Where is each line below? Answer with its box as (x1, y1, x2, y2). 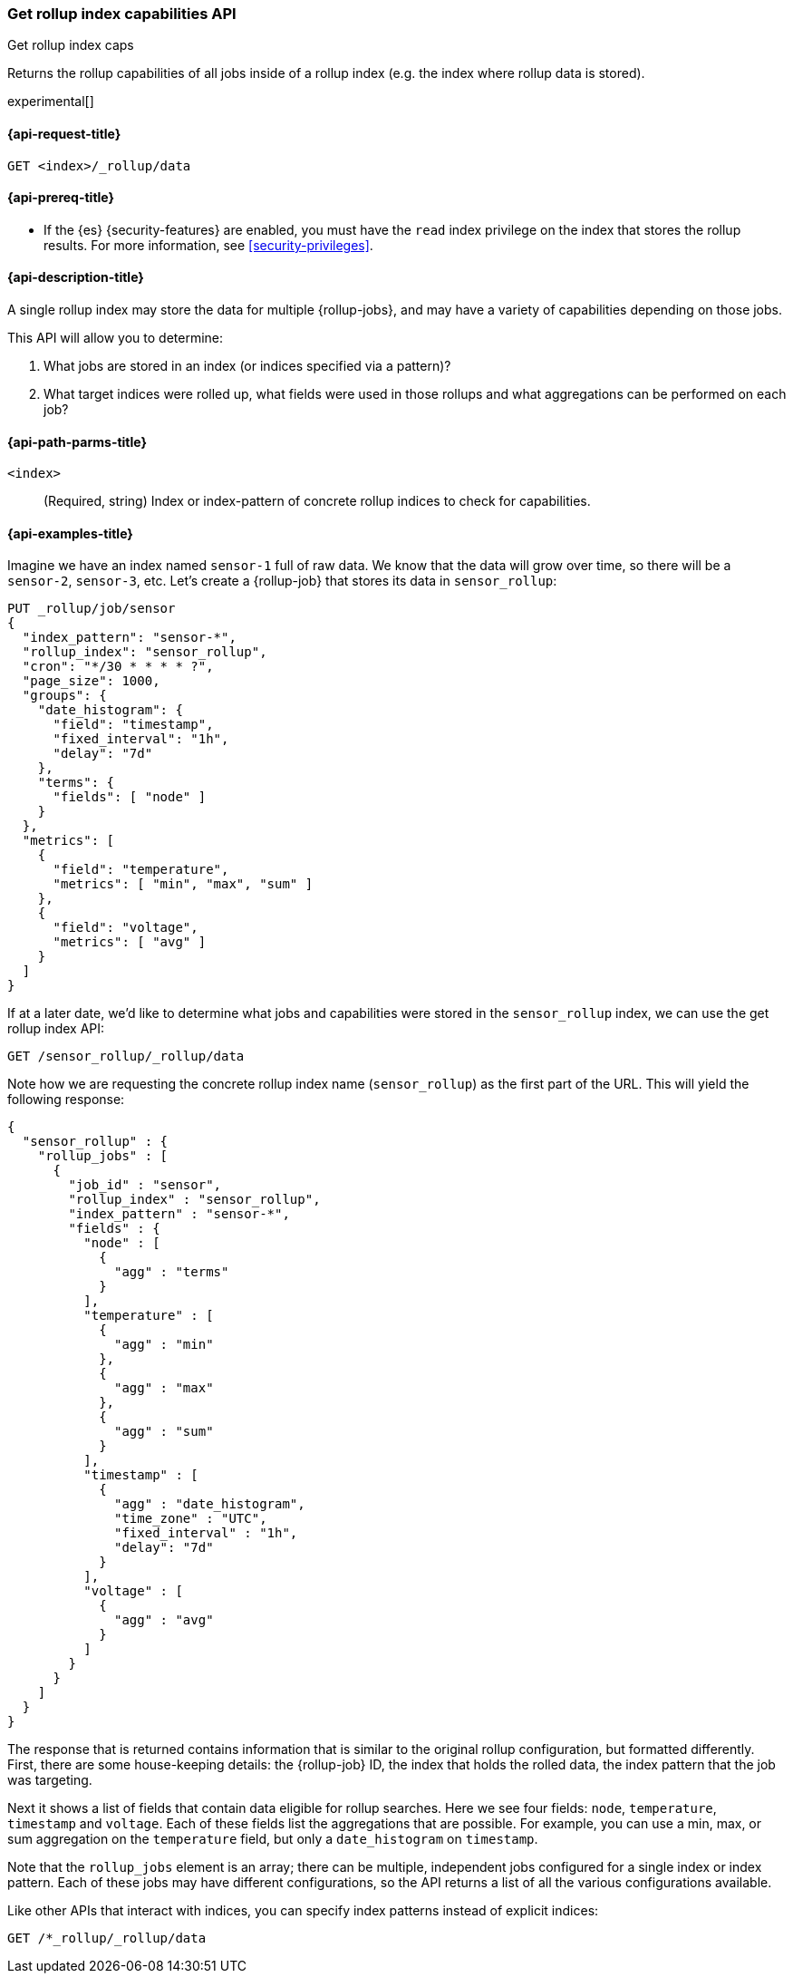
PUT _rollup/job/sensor (7, 601, 176, 616)
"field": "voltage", (53, 920, 198, 935)
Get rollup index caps (7, 37, 134, 53)
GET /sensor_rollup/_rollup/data (7, 1049, 245, 1064)
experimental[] (7, 93, 94, 110)
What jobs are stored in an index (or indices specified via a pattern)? (44, 358, 451, 374)
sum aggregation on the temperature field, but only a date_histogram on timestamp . (7, 1831, 538, 1847)
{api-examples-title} (7, 525, 133, 541)
